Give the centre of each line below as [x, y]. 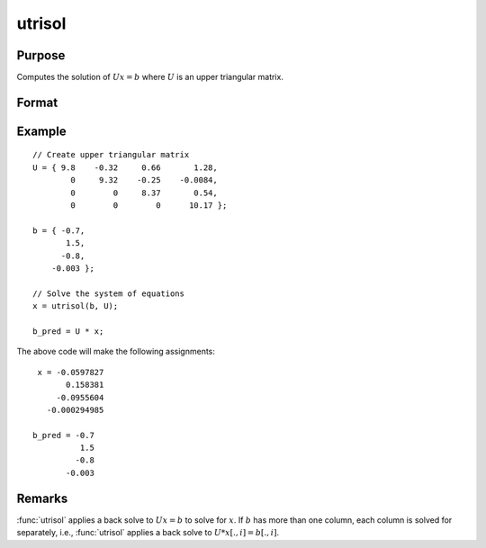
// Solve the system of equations [108, 293]
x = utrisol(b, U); [76, 306]
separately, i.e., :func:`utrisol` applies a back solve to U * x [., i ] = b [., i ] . [148, 533]
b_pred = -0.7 [63, 435]
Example [41, 131]
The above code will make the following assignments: [116, 352]
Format [37, 102]
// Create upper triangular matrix [111, 155]
